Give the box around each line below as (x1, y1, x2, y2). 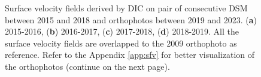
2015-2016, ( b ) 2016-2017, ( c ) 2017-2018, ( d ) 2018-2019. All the (5, 25, 239, 38)
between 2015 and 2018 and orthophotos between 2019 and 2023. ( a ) (5, 13, 257, 26)
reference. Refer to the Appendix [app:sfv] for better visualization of (5, 48, 255, 61)
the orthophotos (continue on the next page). (5, 60, 170, 72)
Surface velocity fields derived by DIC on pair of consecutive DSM (5, 2, 248, 14)
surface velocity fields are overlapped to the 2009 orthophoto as (5, 36, 237, 49)
